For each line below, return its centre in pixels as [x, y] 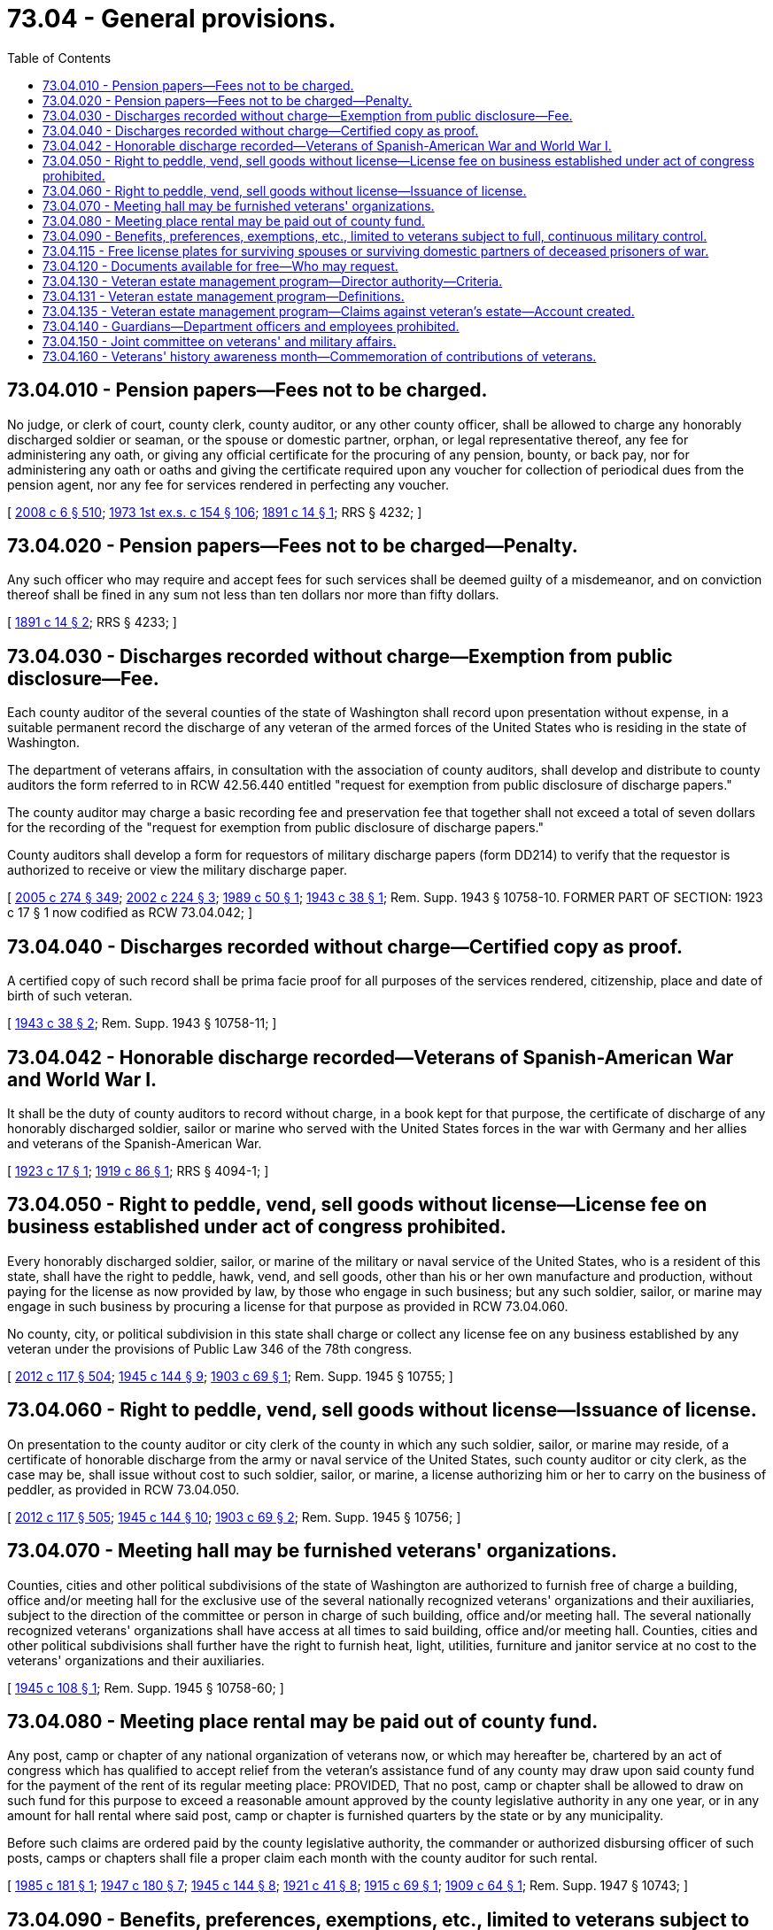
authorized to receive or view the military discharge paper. [177, 870]
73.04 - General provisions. [172, 19]
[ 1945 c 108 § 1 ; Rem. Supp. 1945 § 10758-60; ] [146, 1687]
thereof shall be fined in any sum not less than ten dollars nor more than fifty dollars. [253, 595]
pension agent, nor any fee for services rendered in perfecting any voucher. [228, 484]
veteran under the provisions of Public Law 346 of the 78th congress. [210, 1348]
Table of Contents [59, 58]
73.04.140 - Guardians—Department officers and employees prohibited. [251, 326]
